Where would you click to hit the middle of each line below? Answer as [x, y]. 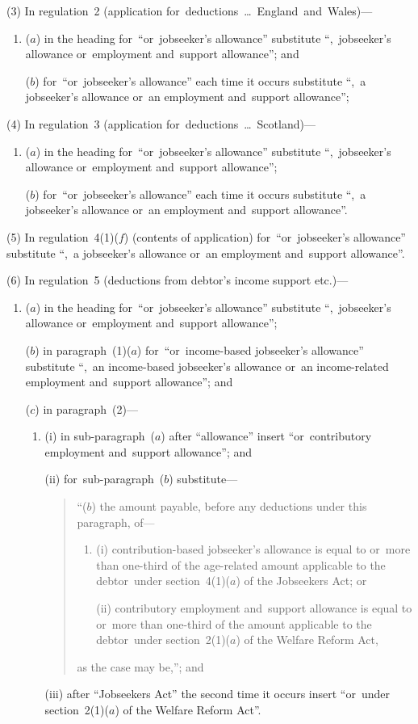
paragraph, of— [116, 522]
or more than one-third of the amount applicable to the [234, 623]
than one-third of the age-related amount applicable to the [241, 564]
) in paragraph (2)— [86, 408]
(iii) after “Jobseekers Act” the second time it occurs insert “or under [217, 694]
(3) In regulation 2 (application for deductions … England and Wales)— [190, 11]
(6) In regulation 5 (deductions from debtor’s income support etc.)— [178, 280]
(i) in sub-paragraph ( [100, 436]
